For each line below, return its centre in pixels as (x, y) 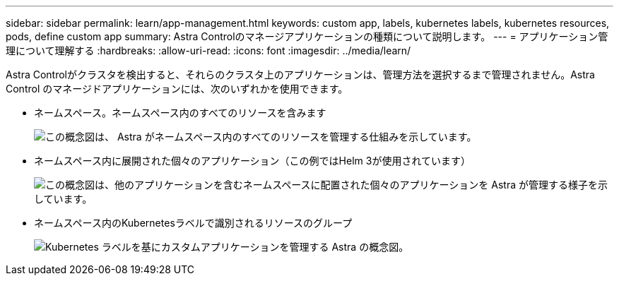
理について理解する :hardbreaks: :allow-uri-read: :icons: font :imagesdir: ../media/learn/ (208, 50)
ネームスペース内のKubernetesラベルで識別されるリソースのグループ (193, 223)
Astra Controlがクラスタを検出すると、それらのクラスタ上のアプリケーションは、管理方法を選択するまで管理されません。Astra (300, 74)
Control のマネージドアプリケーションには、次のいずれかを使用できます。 (177, 89)
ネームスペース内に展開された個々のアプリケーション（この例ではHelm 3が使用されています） (253, 161)
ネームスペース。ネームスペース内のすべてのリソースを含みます (180, 113)
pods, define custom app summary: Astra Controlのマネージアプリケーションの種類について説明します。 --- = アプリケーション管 (307, 36)
